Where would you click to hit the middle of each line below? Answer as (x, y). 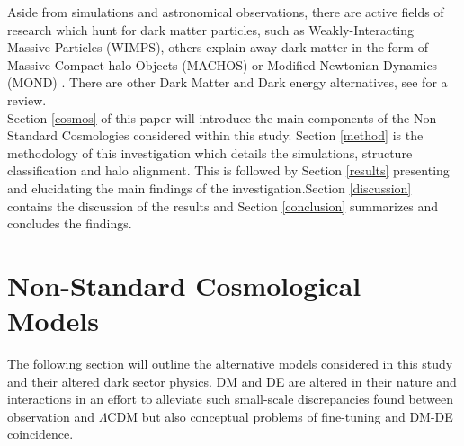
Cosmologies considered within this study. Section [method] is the (242, 135)
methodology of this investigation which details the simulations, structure (210, 152)
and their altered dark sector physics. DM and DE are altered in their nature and (232, 381)
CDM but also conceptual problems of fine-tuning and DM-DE (280, 416)
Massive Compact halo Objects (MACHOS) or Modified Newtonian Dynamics (223, 64)
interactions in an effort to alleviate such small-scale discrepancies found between (230, 399)
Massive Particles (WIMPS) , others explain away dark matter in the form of (218, 47)
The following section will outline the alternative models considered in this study (230, 364)
